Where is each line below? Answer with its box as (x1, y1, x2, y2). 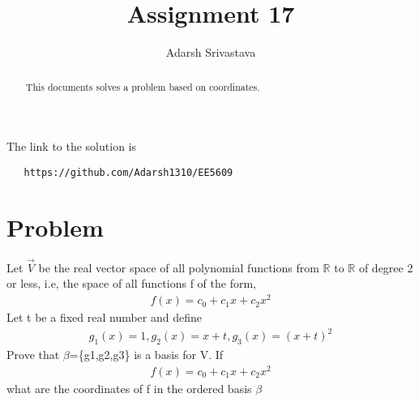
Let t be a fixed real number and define (6, 309, 202, 326)
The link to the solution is (6, 138, 136, 155)
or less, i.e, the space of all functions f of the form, (6, 275, 256, 292)
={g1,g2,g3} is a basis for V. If (69, 345, 224, 362)
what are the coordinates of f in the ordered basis (6, 379, 252, 396)
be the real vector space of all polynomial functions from (38, 259, 319, 276)
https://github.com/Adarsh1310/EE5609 (24, 166, 233, 178)
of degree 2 (358, 259, 413, 276)
